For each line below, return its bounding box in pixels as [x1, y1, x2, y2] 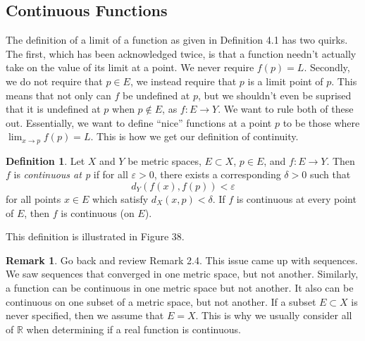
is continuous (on [61, 205, 135, 220]
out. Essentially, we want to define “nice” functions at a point [6, 115, 272, 130]
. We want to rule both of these [218, 101, 354, 116]
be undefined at [123, 87, 190, 102]
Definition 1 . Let [6, 153, 85, 168]
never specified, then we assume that [6, 308, 164, 323]
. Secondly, [304, 60, 350, 75]
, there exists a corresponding [154, 167, 281, 182]
